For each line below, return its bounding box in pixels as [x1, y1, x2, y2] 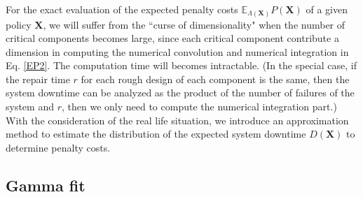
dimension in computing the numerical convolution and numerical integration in [6, 44, 349, 59]
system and [6, 99, 54, 114]
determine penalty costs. [6, 140, 111, 154]
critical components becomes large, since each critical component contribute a [6, 31, 339, 45]
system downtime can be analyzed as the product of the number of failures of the [6, 85, 355, 100]
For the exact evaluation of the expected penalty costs [6, 2, 238, 16]
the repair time [6, 71, 70, 86]
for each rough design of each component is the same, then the [81, 71, 350, 86]
